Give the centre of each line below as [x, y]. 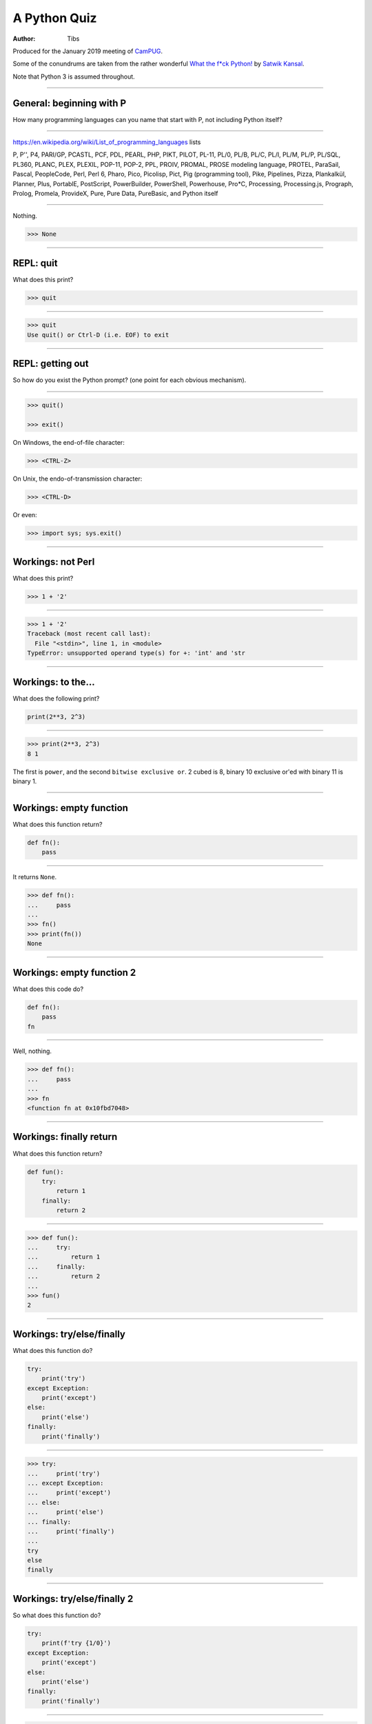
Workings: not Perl [54, 562]
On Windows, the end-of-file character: [69, 443]
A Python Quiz [55, 18]
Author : [24, 39]
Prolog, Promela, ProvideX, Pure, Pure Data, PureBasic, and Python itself [115, 193]
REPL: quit [35, 263]
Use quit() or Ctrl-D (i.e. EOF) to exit [98, 335]
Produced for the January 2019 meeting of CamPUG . [88, 51]
